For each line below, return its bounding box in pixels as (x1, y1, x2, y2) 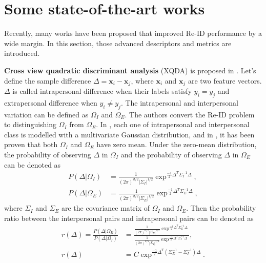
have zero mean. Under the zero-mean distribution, (96, 139, 257, 150)
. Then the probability (186, 203, 256, 213)
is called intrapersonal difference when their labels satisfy (12, 85, 192, 96)
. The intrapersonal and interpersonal (120, 97, 238, 108)
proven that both (4, 139, 58, 150)
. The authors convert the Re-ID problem (125, 109, 255, 119)
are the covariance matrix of (62, 203, 150, 213)
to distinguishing (4, 119, 57, 130)
